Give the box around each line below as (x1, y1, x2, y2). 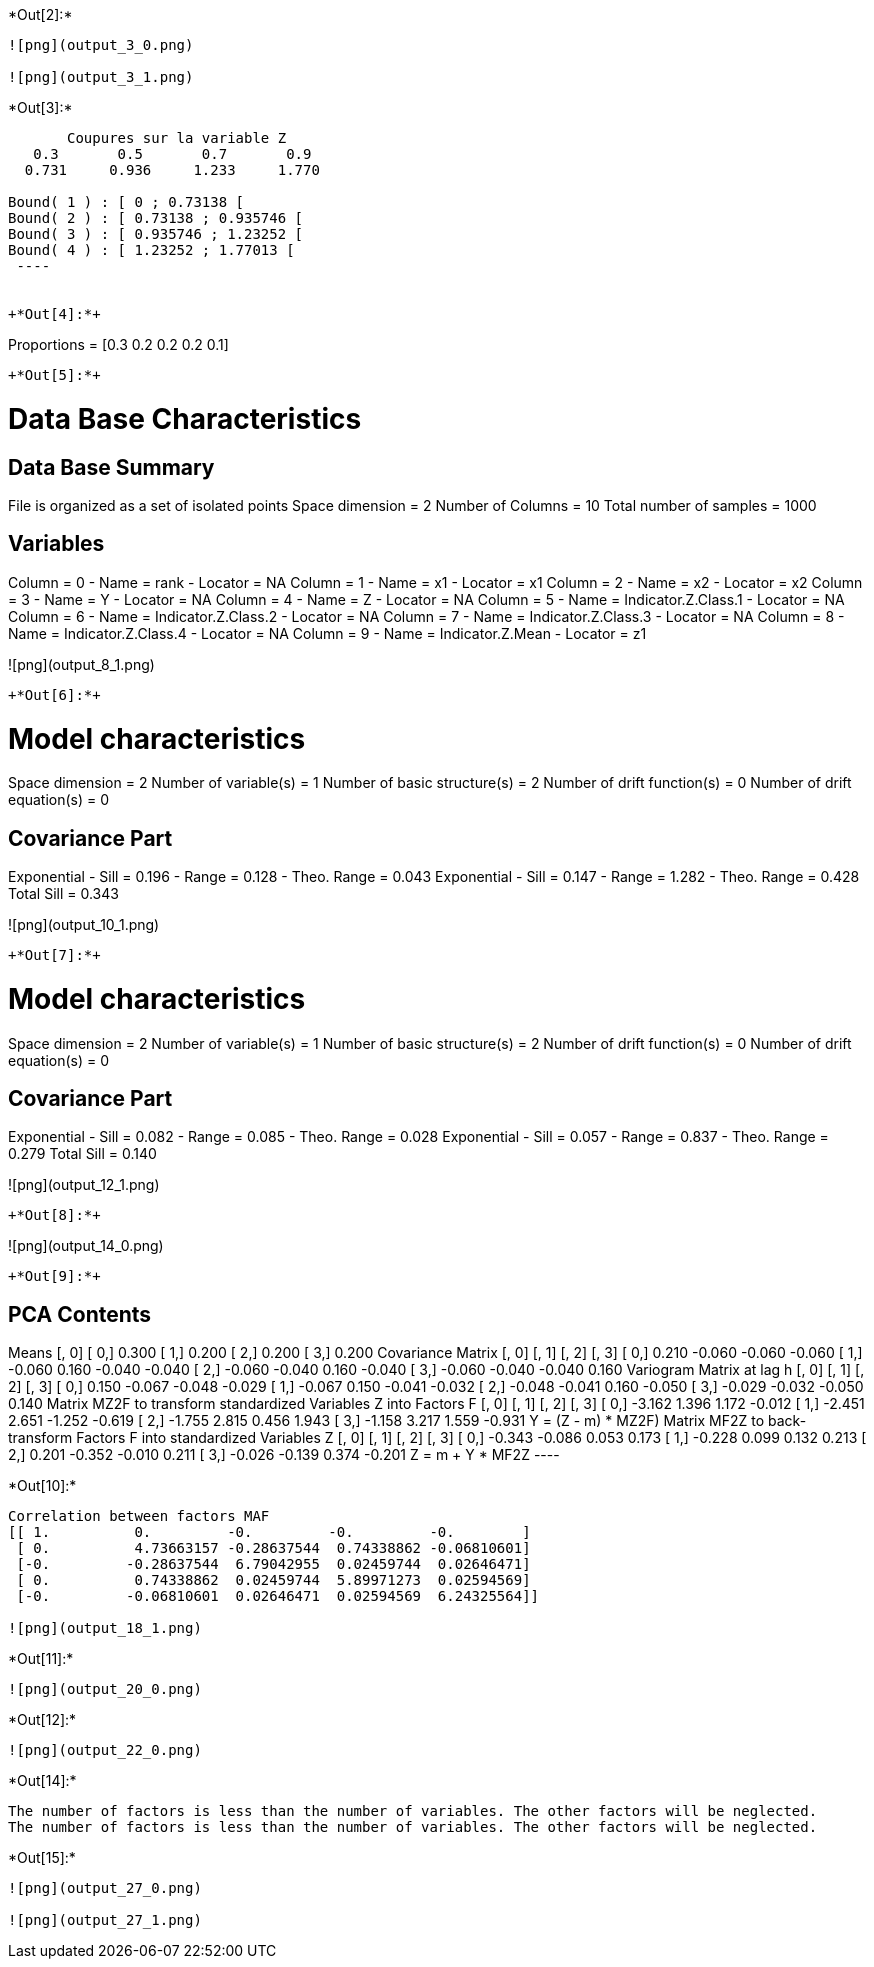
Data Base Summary (8, 454, 215, 480)
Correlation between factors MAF (8, 1508, 270, 1525)
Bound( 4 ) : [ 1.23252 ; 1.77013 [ (8, 242, 295, 258)
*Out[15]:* (8, 1849, 76, 1867)
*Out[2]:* (8, 6, 73, 23)
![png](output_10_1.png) (8, 916, 160, 934)
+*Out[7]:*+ (8, 947, 101, 964)
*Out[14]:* (8, 1772, 77, 1790)
